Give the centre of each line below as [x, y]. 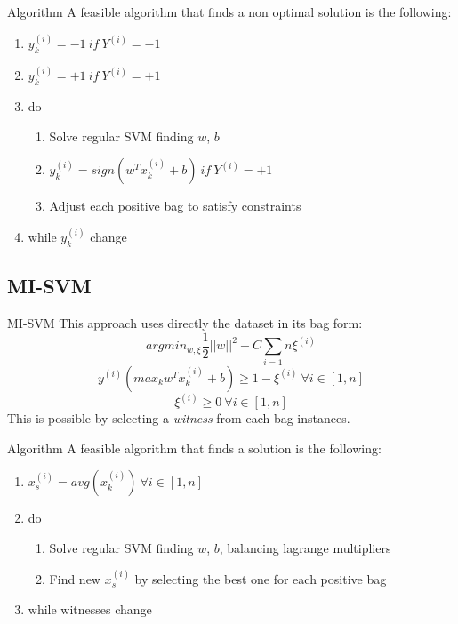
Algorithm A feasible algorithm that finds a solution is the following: [194, 448]
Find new [75, 579]
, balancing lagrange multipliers [305, 547]
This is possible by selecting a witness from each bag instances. [179, 418]
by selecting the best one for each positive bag [261, 579]
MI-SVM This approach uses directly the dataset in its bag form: [185, 323]
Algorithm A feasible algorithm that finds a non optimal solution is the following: [229, 12]
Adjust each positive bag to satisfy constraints [175, 206]
